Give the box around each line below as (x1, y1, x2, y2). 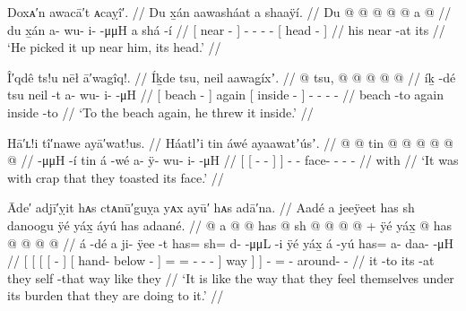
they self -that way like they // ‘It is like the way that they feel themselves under (7, 268, 454, 287)
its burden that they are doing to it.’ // (7, 286, 224, 305)
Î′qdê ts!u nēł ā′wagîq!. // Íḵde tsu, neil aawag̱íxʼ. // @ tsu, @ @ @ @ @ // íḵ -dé (7, 67, 456, 86)
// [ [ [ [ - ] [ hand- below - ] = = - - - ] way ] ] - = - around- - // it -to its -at (7, 251, 435, 270)
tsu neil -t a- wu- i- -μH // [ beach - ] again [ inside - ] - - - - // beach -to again (7, 85, 444, 104)
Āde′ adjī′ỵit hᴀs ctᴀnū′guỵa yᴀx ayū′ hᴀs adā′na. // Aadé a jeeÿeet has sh (7, 198, 415, 217)
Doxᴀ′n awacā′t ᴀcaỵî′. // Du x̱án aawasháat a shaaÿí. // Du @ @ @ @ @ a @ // (7, 3, 452, 21)
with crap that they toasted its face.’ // (7, 168, 224, 186)
